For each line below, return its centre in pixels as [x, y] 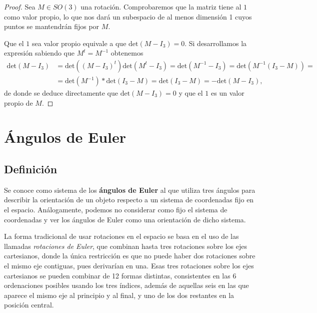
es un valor [228, 93]
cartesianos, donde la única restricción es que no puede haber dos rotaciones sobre [130, 256]
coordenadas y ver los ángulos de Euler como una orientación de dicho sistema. [125, 219]
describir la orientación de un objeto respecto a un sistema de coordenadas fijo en [129, 200]
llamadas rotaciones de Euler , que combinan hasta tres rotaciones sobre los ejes [125, 246]
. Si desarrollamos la [216, 43]
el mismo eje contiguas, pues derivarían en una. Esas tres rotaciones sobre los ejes [129, 265]
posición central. [29, 305]
